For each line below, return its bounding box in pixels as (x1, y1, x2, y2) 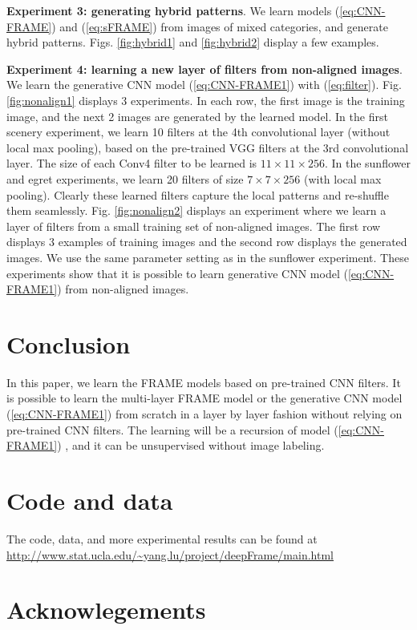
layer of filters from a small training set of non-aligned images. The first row (6, 217, 381, 234)
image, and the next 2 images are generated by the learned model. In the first (6, 107, 388, 124)
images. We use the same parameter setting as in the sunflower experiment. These (6, 248, 409, 265)
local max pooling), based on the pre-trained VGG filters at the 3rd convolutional (6, 139, 409, 155)
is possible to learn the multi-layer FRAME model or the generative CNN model (6, 390, 403, 406)
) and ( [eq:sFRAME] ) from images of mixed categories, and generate (51, 18, 388, 34)
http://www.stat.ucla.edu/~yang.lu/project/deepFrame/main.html (6, 546, 334, 563)
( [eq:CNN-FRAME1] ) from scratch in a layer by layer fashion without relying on (6, 406, 403, 422)
